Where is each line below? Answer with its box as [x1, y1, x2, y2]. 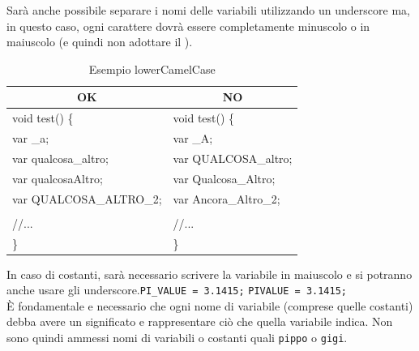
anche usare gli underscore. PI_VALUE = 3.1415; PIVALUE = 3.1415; [6, 281, 347, 298]
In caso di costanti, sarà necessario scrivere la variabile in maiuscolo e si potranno [6, 265, 413, 282]
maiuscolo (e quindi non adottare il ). [6, 33, 193, 50]
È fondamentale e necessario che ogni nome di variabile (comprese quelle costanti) [6, 297, 413, 314]
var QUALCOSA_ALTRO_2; [12, 190, 162, 207]
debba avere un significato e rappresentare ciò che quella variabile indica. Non [6, 313, 393, 330]
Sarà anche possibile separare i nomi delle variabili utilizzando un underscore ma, [6, 2, 410, 18]
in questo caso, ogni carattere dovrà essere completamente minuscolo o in [6, 17, 370, 34]
